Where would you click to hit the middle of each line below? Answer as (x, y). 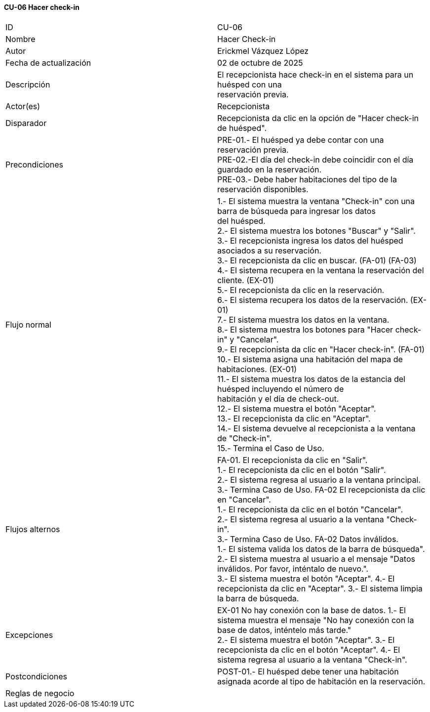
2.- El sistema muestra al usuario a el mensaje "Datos (316, 559)
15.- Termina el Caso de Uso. (271, 448)
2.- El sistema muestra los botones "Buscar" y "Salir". (316, 230)
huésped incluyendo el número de (281, 389)
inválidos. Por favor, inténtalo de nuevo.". (293, 568)
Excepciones (29, 635)
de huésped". (242, 128)
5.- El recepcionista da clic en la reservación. (301, 290)
